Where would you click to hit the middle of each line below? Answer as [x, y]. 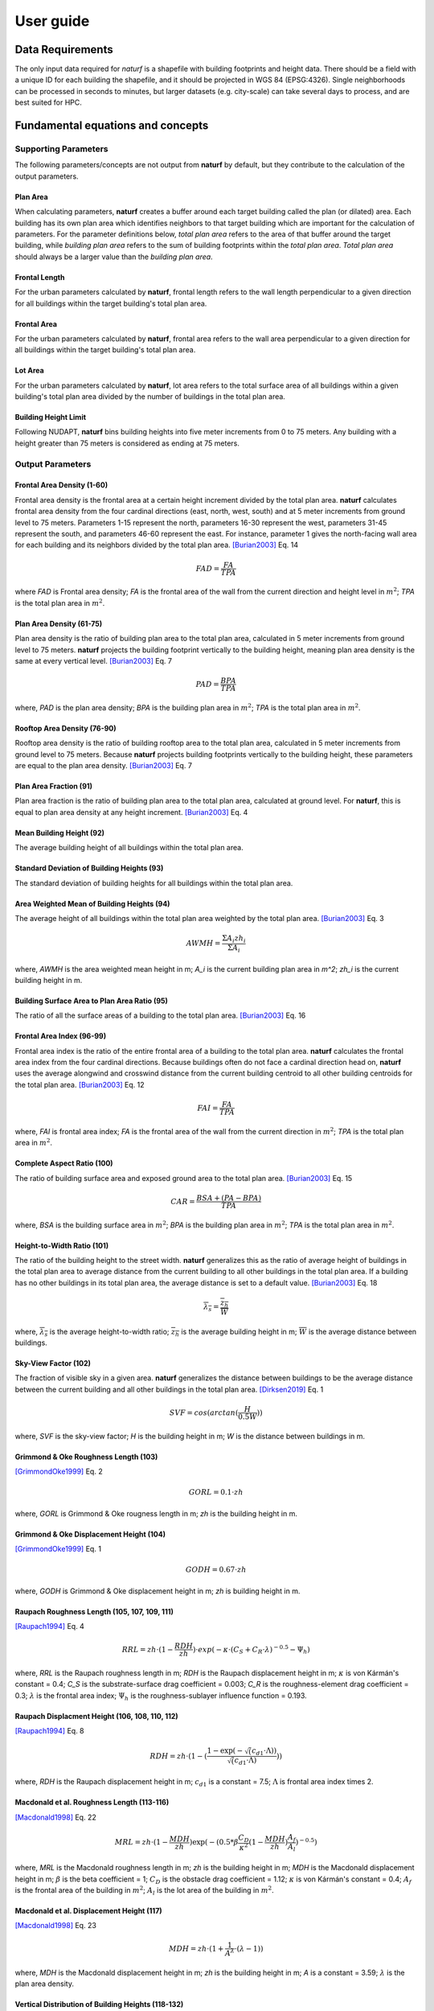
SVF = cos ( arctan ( [204, 1413]
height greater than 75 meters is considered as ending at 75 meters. [127, 443]
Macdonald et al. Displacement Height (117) [88, 1910]
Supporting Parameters [61, 149]
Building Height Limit [51, 417]
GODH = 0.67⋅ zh [216, 1570]
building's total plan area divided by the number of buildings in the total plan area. [150, 397]
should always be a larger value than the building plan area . [114, 257]
